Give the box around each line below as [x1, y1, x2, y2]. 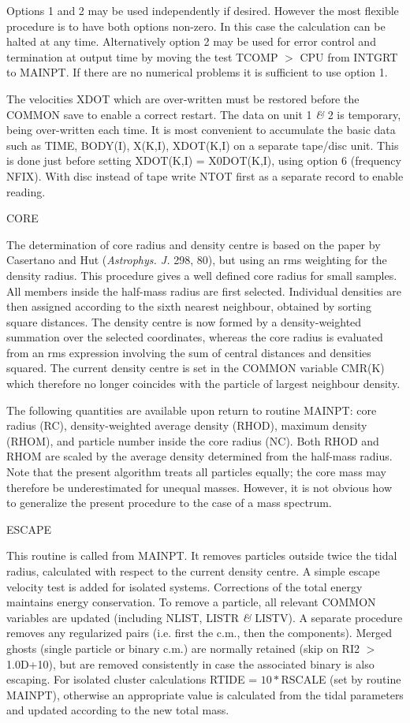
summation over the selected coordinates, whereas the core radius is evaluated [6, 329, 383, 345]
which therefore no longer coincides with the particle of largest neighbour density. [6, 375, 401, 392]
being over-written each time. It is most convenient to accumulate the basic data [6, 121, 396, 138]
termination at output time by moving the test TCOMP [6, 48, 278, 65]
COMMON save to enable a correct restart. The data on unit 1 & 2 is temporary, [6, 106, 401, 122]
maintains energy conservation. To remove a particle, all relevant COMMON [6, 594, 376, 610]
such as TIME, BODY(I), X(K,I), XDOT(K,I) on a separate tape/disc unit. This [6, 136, 399, 153]
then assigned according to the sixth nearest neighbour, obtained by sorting [6, 298, 371, 315]
